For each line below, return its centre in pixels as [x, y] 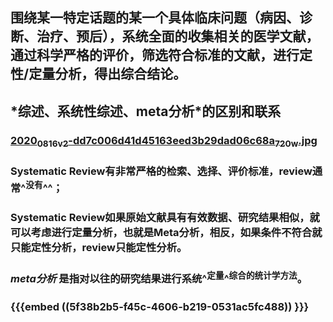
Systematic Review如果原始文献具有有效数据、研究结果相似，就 [165, 218]
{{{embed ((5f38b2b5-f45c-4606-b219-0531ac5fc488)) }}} [160, 306]
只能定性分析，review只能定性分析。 [99, 248]
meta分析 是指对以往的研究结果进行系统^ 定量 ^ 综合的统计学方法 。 [159, 278]
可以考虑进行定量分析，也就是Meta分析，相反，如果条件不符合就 [166, 233]
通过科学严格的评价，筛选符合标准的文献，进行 [155, 55]
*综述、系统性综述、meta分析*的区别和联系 [146, 111]
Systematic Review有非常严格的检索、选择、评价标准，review [161, 171]
